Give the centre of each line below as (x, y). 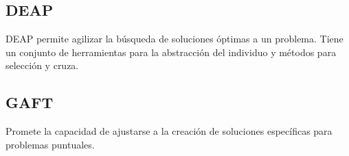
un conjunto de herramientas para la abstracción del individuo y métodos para (171, 52)
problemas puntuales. (50, 144)
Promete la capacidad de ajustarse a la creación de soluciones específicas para (169, 131)
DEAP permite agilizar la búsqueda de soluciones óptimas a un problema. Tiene (174, 39)
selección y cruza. (42, 65)
